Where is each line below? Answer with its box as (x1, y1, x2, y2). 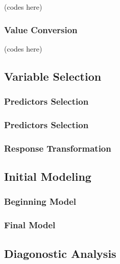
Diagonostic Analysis (4, 245, 116, 261)
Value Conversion (4, 23, 78, 36)
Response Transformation (4, 141, 111, 154)
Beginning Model (4, 195, 76, 208)
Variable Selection (4, 68, 102, 84)
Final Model (4, 219, 56, 231)
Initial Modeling (4, 169, 91, 184)
